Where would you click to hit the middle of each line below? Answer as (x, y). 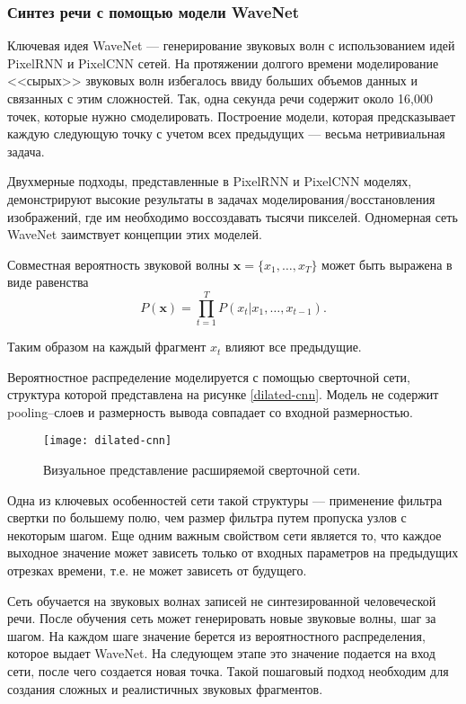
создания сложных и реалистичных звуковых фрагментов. (165, 688)
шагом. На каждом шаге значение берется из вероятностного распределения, (216, 635)
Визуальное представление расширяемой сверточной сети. (202, 470)
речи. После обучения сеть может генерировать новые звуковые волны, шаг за (222, 618)
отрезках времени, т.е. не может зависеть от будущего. (157, 570)
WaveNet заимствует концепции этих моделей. (135, 234)
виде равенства (48, 282)
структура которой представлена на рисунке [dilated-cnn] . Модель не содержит (223, 394)
